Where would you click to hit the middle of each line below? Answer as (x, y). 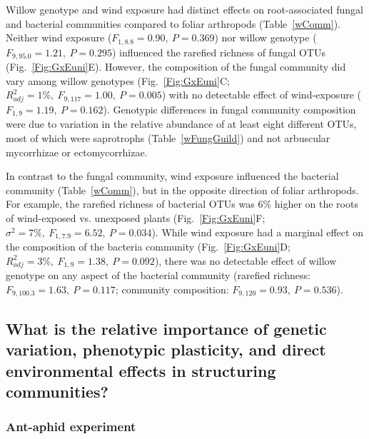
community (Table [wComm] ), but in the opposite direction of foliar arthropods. (182, 190)
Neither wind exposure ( (59, 37)
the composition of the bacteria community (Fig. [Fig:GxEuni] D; (148, 247)
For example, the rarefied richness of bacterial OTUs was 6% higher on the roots (182, 204)
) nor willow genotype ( (266, 37)
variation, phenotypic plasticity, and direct (166, 349)
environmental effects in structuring (141, 370)
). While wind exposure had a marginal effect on (257, 232)
